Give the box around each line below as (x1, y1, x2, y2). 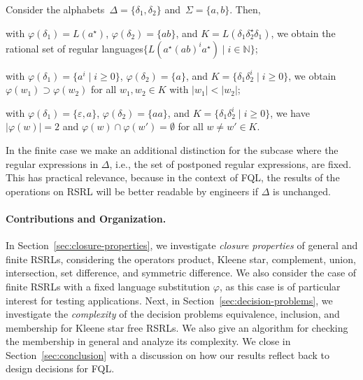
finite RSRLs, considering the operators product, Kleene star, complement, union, (6, 251, 356, 266)
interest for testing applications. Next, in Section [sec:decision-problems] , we (6, 293, 333, 307)
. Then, (229, 2, 261, 16)
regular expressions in (6, 156, 99, 171)
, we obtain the (271, 25, 336, 40)
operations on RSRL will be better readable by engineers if (6, 183, 259, 198)
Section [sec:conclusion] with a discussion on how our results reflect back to (6, 347, 330, 362)
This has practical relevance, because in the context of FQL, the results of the (6, 170, 340, 185)
